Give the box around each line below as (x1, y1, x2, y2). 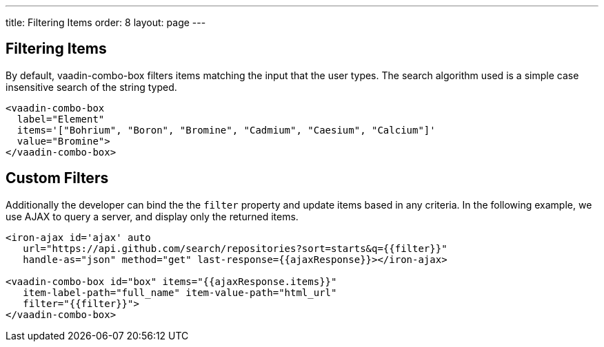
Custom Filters (6, 169, 109, 187)
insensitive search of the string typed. (6, 81, 177, 93)
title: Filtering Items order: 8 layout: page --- (6, 17, 206, 28)
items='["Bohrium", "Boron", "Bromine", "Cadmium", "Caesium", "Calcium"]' (17, 124, 436, 136)
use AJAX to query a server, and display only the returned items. (6, 210, 299, 222)
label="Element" (17, 113, 105, 125)
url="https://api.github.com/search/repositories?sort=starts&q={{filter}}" (23, 242, 447, 254)
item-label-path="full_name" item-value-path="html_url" (23, 286, 337, 298)
